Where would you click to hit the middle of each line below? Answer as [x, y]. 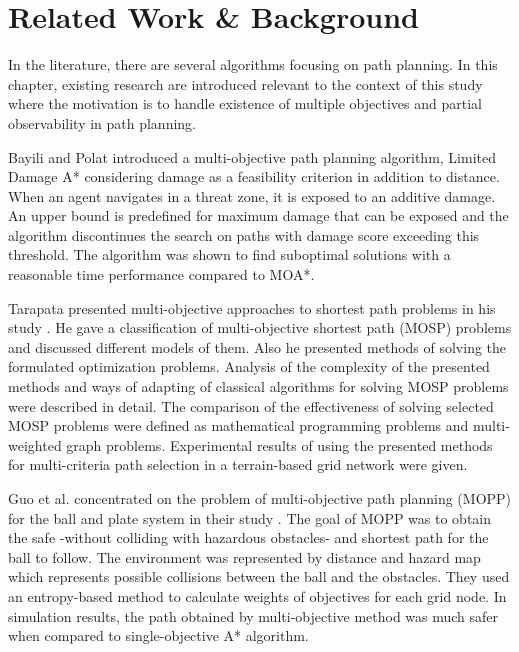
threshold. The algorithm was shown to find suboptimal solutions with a [229, 254]
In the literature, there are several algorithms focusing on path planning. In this [253, 64]
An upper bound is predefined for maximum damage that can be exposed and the [258, 215]
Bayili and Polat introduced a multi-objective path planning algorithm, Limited [252, 156]
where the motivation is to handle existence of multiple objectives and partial [245, 103]
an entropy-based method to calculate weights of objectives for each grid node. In [257, 595]
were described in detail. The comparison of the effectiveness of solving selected [251, 405]
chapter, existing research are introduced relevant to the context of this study [245, 83]
